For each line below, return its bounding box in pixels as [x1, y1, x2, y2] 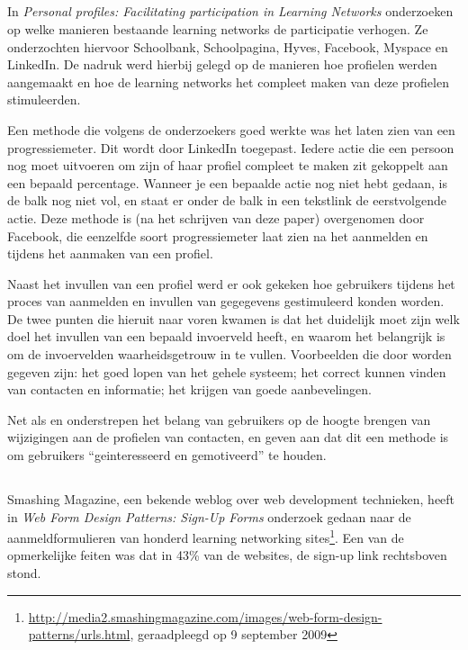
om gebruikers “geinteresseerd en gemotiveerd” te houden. [7, 446, 327, 465]
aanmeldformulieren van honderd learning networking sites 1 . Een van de [7, 526, 404, 546]
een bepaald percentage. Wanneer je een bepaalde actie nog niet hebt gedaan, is [7, 173, 447, 192]
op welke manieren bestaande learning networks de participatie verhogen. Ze [7, 19, 428, 38]
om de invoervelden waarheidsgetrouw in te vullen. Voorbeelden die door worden [7, 345, 452, 364]
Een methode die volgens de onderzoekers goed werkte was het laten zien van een [7, 120, 455, 139]
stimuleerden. [7, 90, 81, 109]
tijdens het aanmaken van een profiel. [7, 244, 213, 263]
